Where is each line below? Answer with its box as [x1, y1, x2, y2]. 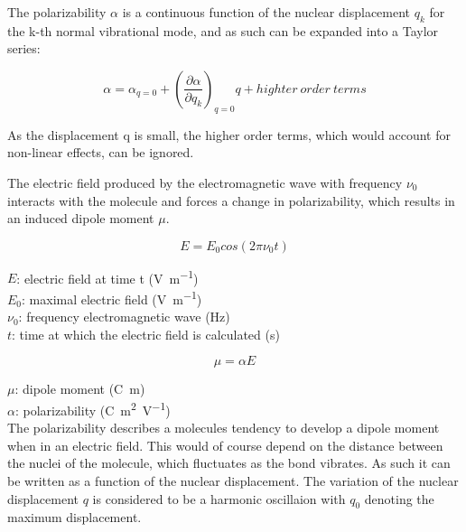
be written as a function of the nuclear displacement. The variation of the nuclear [7, 471, 459, 490]
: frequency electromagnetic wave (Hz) [18, 307, 230, 326]
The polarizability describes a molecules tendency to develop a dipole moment [7, 418, 440, 437]
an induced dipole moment [7, 209, 154, 228]
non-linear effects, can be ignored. [7, 143, 194, 162]
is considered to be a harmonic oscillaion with [92, 489, 346, 508]
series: [7, 39, 41, 58]
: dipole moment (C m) [14, 379, 145, 398]
